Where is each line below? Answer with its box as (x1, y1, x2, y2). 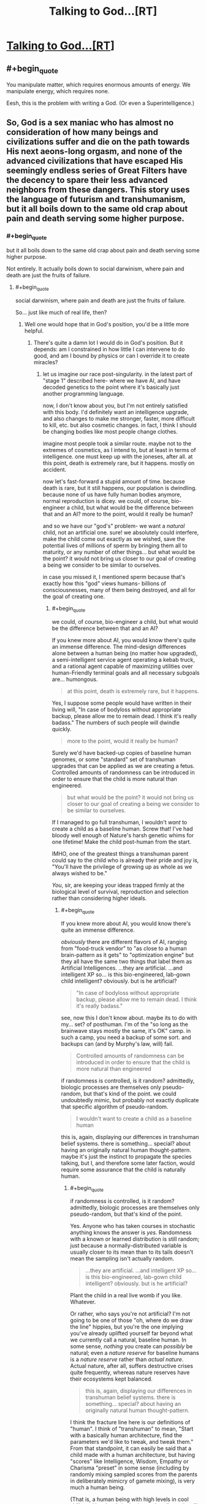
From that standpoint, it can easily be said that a (70, 1445, 192, 1452)
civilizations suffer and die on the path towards (6, 136, 190, 147)
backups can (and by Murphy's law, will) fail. (61, 1040, 174, 1047)
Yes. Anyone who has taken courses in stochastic (70, 1222, 196, 1230)
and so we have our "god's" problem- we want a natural (42, 522, 185, 529)
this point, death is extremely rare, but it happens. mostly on (42, 459, 195, 467)
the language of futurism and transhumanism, (6, 194, 186, 204)
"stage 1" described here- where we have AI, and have (42, 377, 181, 384)
